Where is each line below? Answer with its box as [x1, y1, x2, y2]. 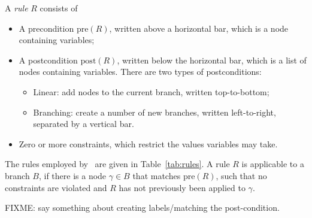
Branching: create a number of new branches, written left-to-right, [33, 105, 276, 118]
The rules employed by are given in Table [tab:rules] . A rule [5, 158, 230, 170]
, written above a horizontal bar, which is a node [109, 22, 289, 34]
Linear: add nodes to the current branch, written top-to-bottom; [33, 85, 269, 98]
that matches [132, 169, 181, 181]
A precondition [19, 22, 74, 34]
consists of [40, 2, 78, 14]
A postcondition [19, 53, 78, 66]
